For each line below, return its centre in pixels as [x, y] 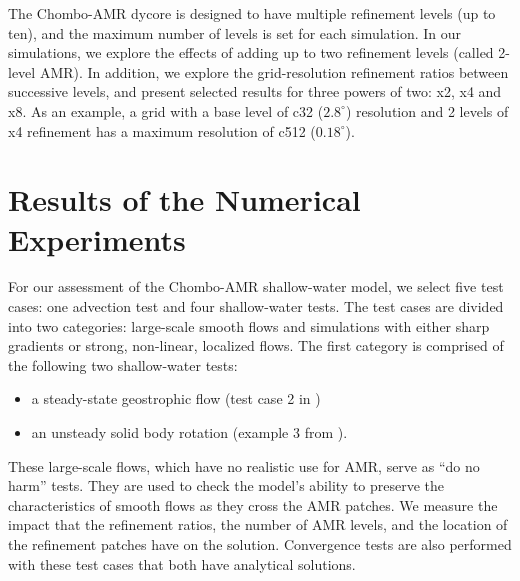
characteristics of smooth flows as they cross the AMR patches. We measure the [253, 504]
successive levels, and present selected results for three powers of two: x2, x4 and [255, 91]
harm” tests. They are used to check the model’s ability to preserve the [226, 485]
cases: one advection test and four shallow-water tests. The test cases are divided [256, 306]
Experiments [97, 238]
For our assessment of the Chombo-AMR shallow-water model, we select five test [256, 286]
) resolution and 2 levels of [427, 110]
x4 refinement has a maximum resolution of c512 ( [162, 130]
